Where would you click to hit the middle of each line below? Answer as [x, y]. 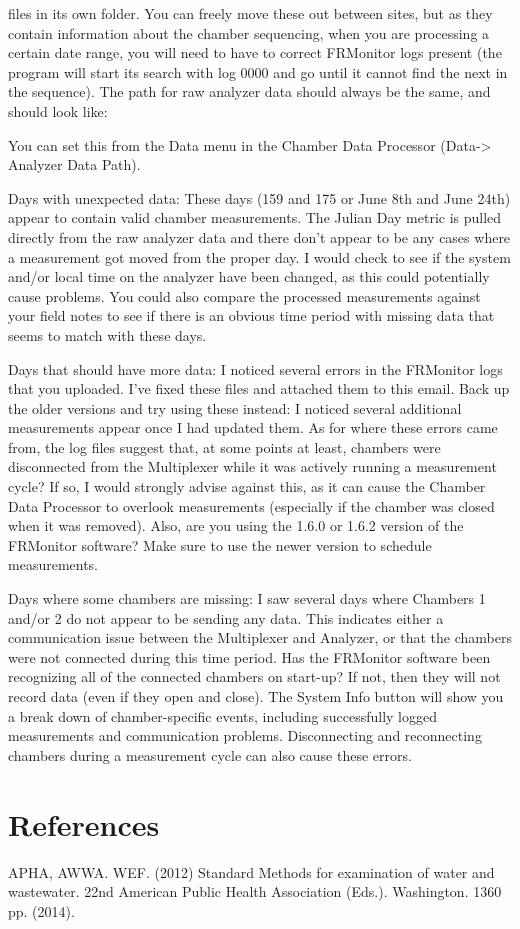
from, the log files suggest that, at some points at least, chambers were [224, 446]
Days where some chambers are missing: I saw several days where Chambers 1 [247, 598]
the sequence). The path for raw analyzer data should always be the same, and [249, 91]
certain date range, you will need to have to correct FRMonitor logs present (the [255, 52]
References [84, 823]
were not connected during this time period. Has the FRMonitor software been [249, 656]
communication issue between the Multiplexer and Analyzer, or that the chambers [260, 637]
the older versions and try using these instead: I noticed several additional [235, 407]
